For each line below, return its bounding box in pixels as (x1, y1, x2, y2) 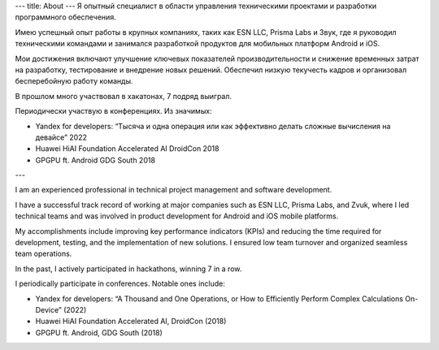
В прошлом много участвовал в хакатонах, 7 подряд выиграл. (15, 91, 232, 101)
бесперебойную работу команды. (15, 76, 133, 86)
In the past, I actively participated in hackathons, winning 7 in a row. (15, 264, 242, 274)
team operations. (15, 248, 72, 259)
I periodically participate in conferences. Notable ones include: (15, 279, 225, 288)
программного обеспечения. (15, 12, 117, 22)
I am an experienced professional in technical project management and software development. (15, 185, 333, 195)
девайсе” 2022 (35, 132, 87, 142)
